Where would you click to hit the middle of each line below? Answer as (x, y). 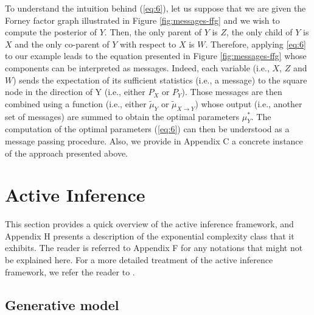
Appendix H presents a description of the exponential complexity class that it (150, 235)
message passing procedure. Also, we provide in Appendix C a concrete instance (154, 140)
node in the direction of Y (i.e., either (75, 92)
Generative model (62, 304)
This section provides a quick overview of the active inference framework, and (149, 224)
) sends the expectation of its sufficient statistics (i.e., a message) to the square (160, 80)
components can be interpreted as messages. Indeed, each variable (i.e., (137, 67)
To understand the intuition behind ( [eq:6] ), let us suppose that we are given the (155, 8)
